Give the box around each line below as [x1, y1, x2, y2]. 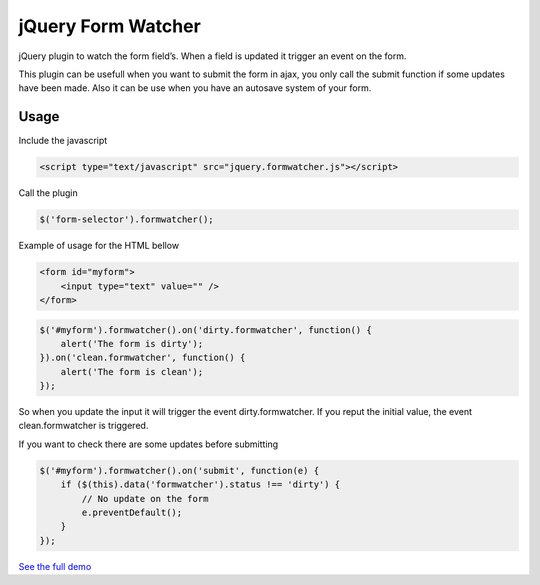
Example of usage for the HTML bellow [18, 240, 180, 252]
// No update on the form [81, 493, 209, 504]
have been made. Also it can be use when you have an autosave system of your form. [18, 82, 372, 94]
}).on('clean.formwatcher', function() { [39, 352, 246, 364]
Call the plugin [18, 187, 79, 199]
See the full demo [18, 560, 92, 572]
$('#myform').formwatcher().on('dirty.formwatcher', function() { [39, 324, 372, 335]
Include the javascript [18, 135, 108, 147]
